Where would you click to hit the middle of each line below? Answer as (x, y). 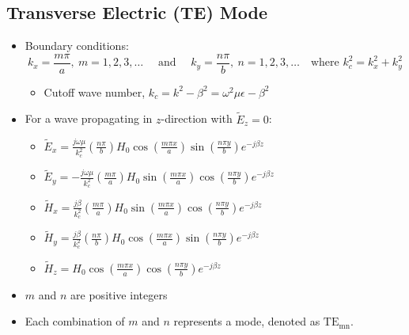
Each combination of (75, 321)
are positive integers (119, 294)
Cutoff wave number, (95, 91)
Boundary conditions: (77, 46)
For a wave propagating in (89, 118)
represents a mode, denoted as (247, 321)
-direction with (197, 118)
